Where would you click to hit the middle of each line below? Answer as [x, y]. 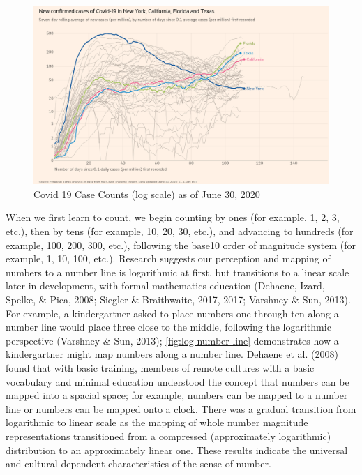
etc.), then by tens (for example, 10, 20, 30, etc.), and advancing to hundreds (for [180, 231]
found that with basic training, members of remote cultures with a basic [160, 368]
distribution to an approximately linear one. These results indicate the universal [177, 450]
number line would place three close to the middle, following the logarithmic [168, 327]
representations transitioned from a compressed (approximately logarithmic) [168, 436]
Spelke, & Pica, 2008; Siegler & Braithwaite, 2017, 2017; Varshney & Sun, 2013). [178, 300]
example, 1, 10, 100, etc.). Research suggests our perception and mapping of [168, 258]
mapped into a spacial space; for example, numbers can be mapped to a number [177, 395]
